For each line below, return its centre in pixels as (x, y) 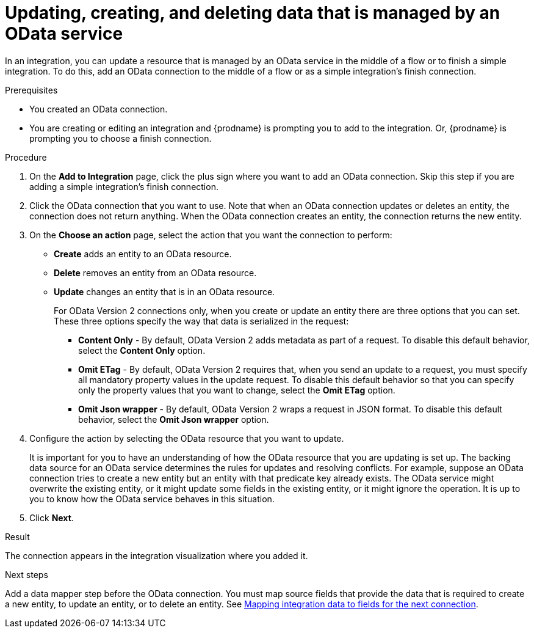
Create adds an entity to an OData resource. (143, 254)
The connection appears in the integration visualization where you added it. (157, 555)
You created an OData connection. (99, 109)
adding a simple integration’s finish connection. (124, 186)
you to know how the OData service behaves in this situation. (152, 499)
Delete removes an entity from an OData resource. (155, 273)
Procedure (26, 157)
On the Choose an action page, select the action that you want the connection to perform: (211, 235)
